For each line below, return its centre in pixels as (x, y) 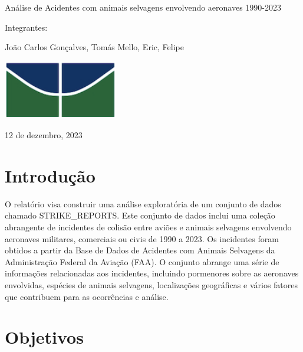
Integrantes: (26, 27)
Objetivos (44, 337)
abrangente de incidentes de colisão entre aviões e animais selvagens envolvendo (148, 226)
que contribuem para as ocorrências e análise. (87, 296)
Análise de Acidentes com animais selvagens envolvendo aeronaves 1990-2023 (143, 7)
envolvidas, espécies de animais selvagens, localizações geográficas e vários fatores (151, 284)
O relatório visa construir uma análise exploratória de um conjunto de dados (143, 203)
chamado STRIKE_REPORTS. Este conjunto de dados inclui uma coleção (140, 215)
